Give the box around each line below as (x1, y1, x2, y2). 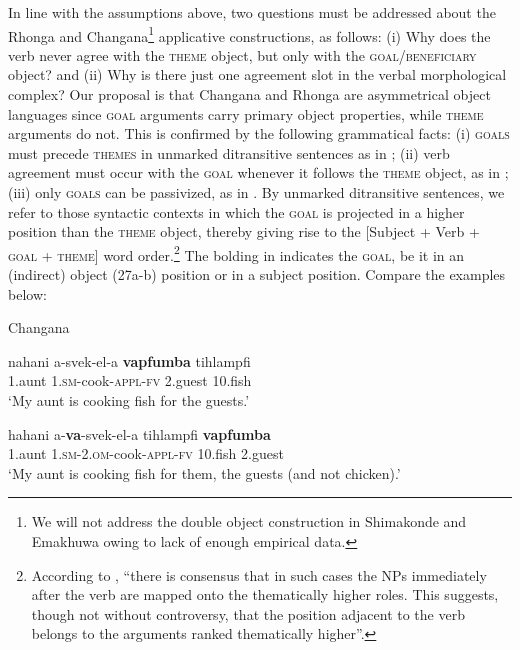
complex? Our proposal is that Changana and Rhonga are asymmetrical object (8, 84, 491, 105)
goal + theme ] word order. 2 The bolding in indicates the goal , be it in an (8, 241, 465, 265)
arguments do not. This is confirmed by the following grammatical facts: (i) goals (8, 123, 510, 144)
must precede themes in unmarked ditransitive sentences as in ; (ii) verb (8, 142, 450, 163)
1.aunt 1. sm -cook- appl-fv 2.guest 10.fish (8, 370, 252, 391)
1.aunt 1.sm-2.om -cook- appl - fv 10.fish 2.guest (8, 443, 284, 464)
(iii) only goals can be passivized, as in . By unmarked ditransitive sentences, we (8, 182, 505, 202)
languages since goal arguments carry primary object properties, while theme (8, 103, 484, 124)
